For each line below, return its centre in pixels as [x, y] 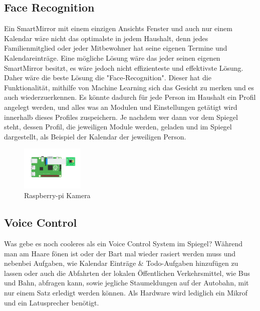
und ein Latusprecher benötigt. [52, 302]
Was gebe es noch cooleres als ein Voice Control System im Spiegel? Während [123, 244]
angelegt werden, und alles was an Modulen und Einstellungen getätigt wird [121, 107]
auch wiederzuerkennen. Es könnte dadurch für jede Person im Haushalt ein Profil [130, 97]
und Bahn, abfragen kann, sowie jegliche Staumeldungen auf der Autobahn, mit [126, 283]
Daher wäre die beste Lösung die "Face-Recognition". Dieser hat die [108, 77]
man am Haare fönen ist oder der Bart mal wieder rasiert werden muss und [120, 253]
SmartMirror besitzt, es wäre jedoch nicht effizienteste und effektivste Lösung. [124, 67]
